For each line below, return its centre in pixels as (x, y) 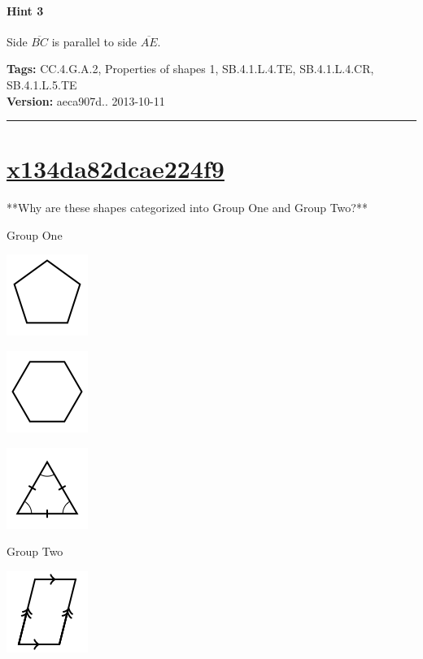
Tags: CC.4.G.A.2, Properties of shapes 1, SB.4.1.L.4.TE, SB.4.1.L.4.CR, (190, 69)
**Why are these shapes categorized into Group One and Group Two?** (187, 208)
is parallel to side (94, 41)
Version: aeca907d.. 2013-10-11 (86, 100)
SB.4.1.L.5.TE (42, 84)
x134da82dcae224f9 (116, 169)
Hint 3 (25, 10)
